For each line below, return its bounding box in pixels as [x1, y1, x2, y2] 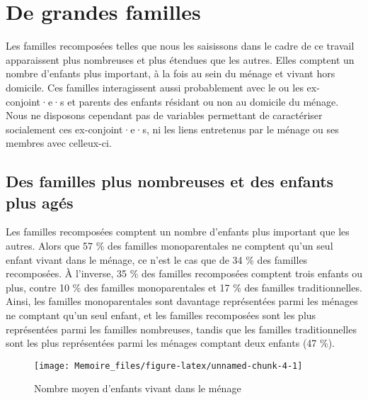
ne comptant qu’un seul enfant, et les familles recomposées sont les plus [6, 308, 316, 323]
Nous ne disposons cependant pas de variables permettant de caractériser [6, 108, 323, 123]
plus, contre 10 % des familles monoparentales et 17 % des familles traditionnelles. [6, 279, 362, 294]
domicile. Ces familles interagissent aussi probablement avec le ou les [6, 79, 304, 94]
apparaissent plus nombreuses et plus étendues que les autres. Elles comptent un [6, 52, 355, 67]
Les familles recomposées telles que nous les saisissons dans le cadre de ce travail [6, 38, 355, 53]
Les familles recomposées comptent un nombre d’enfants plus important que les [6, 224, 350, 239]
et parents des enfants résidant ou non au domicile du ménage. [67, 94, 339, 109]
